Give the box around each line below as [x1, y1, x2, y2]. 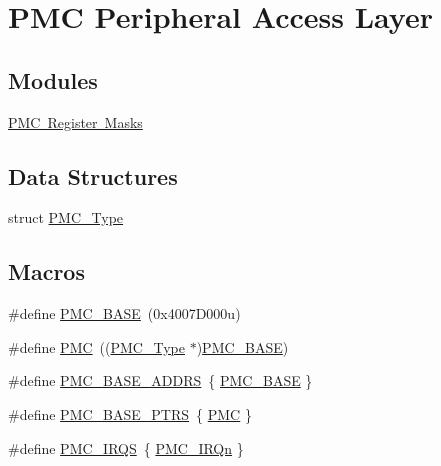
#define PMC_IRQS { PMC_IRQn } [8, 437, 244, 458]
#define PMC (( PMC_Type [8, 336, 185, 357]
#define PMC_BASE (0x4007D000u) [8, 303, 241, 324]
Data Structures [8, 160, 178, 191]
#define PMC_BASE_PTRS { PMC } [8, 403, 252, 424]
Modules [8, 64, 98, 95]
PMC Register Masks [8, 111, 143, 132]
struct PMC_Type [8, 207, 124, 228]
